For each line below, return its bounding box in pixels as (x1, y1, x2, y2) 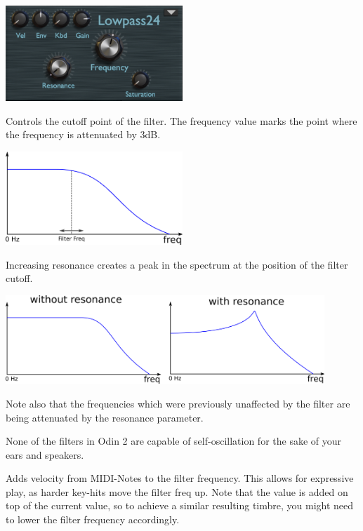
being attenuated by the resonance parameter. (6, 410, 204, 424)
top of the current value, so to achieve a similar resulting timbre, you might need (6, 498, 354, 513)
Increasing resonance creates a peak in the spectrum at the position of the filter (6, 257, 348, 271)
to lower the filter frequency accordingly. (6, 512, 180, 527)
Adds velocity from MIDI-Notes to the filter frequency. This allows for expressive (6, 471, 354, 485)
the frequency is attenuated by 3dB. (6, 127, 161, 142)
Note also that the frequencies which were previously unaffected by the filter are (6, 396, 350, 410)
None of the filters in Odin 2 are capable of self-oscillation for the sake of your (6, 433, 342, 448)
